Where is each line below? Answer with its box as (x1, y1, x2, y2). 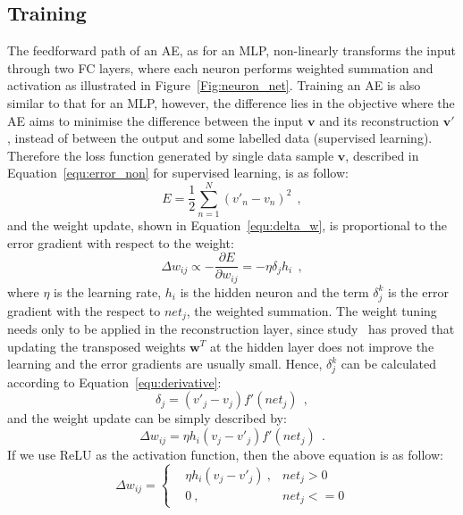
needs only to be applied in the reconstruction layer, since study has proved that (7, 319, 455, 337)
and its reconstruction (319, 111, 440, 129)
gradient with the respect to (7, 301, 161, 320)
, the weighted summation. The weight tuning (186, 301, 437, 320)
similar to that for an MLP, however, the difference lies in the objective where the (7, 93, 455, 112)
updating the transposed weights (7, 336, 186, 355)
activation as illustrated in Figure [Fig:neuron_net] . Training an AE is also (7, 76, 421, 95)
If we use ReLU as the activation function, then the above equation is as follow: (7, 445, 443, 464)
